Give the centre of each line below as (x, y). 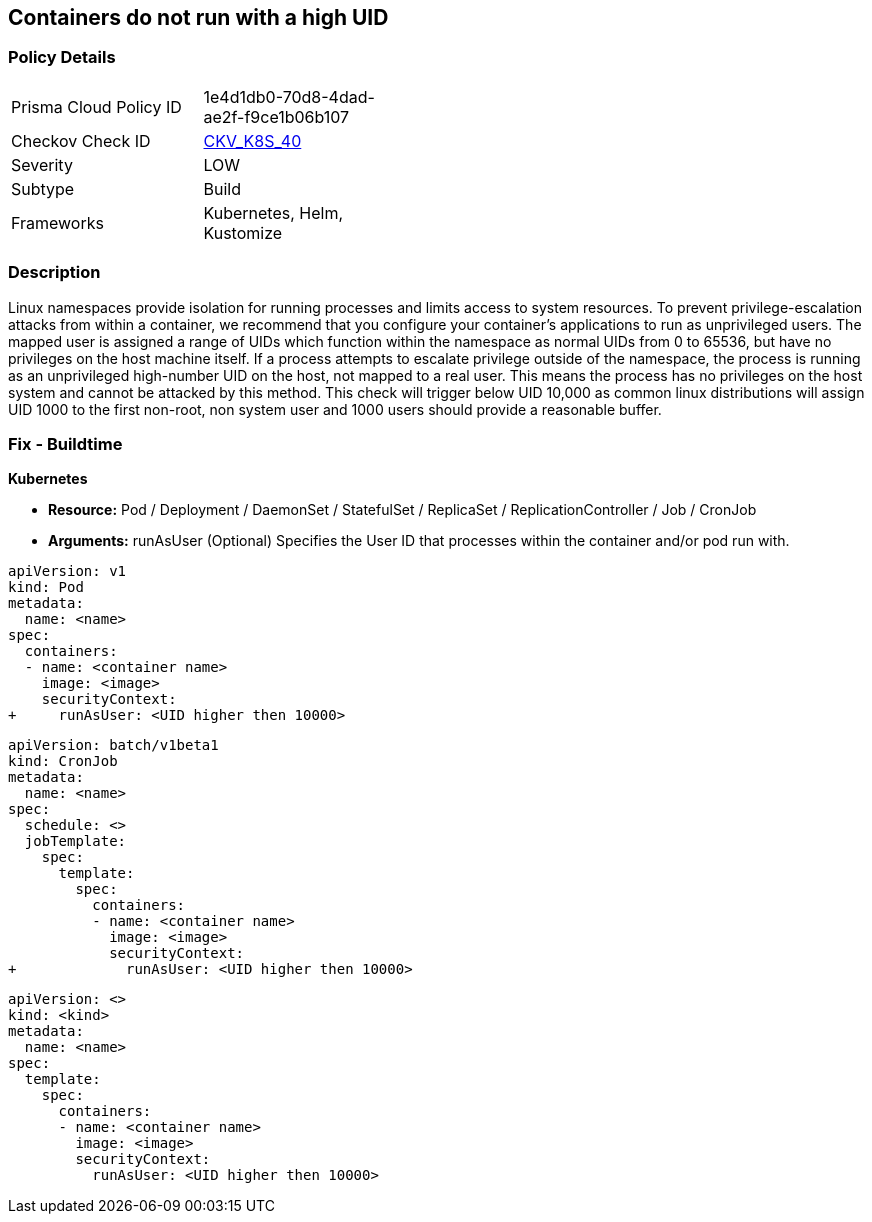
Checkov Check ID (81, 140)
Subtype (43, 188)
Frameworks (57, 222)
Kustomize (243, 232)
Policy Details (62, 57)
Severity (42, 164)
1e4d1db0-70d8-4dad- (289, 96)
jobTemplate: (75, 841)
